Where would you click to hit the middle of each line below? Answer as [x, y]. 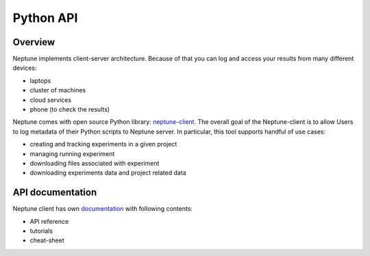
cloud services [51, 100]
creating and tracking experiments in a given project [103, 144]
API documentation [55, 193]
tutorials [41, 231]
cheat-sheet [47, 240]
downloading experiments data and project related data [108, 173]
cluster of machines [58, 90]
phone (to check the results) [70, 110]
